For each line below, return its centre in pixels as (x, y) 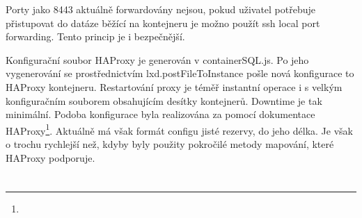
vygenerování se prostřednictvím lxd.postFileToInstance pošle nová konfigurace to (180, 73)
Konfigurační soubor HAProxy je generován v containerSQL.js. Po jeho (157, 59)
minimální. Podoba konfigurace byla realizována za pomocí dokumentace (160, 114)
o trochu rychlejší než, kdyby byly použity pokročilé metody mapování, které (170, 144)
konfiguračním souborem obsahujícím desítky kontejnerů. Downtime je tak (164, 100)
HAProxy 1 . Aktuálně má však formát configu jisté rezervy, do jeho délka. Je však (179, 129)
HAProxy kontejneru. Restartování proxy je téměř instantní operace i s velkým (174, 86)
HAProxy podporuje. (50, 157)
